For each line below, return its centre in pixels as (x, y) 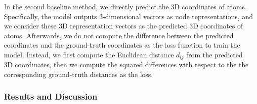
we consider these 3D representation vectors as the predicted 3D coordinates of (124, 26)
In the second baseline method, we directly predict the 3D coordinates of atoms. (125, 6)
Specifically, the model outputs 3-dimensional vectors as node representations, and (128, 16)
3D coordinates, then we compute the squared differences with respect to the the (126, 65)
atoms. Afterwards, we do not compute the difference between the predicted (119, 35)
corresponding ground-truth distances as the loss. (79, 74)
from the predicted (214, 54)
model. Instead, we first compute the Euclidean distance (89, 54)
